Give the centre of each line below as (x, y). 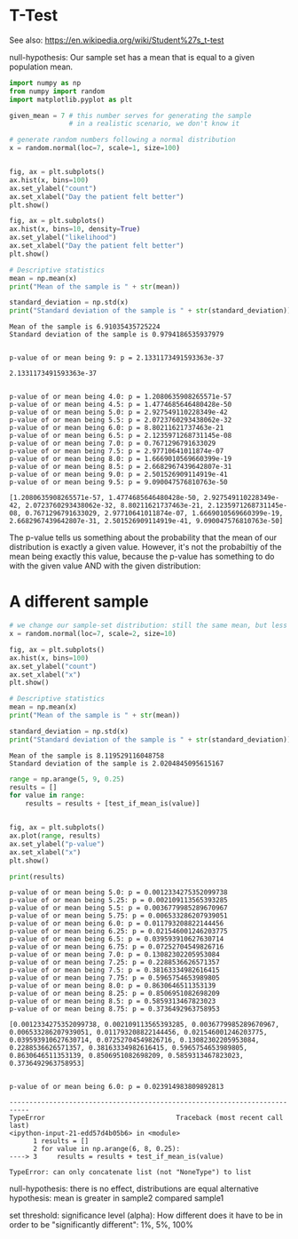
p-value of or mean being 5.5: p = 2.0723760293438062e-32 (121, 420)
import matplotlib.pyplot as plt (71, 99)
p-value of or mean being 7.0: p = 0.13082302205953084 (114, 955)
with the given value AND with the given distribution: (105, 566)
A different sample (79, 602)
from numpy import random (57, 91)
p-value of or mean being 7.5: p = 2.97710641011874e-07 (117, 451)
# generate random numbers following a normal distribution (123, 140)
